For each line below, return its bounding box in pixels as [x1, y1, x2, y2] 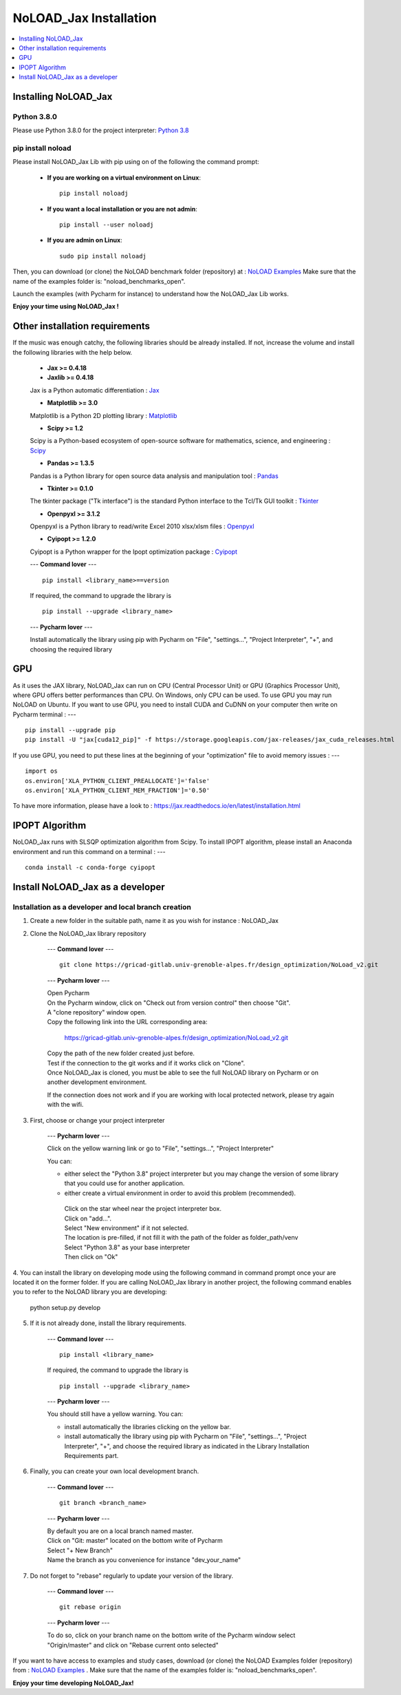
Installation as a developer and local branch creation [12, 902, 192, 912]
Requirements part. [64, 1452, 119, 1460]
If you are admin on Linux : [47, 236, 123, 245]
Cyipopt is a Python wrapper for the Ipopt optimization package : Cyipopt [30, 548, 237, 556]
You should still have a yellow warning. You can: [47, 1410, 184, 1418]
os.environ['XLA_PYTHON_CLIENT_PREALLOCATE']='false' [25, 777, 210, 784]
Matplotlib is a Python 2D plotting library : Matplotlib [30, 411, 177, 419]
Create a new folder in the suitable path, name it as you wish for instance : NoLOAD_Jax [30, 917, 279, 925]
